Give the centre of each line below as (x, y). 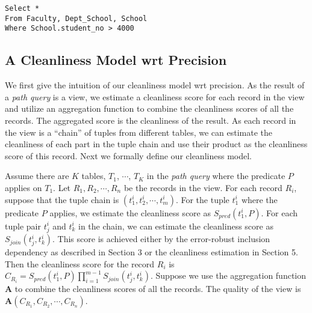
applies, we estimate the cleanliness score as (130, 212)
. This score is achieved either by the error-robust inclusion (161, 239)
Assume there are (37, 176)
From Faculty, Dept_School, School (76, 18)
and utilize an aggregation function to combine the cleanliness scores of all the (149, 108)
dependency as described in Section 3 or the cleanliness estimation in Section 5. (151, 252)
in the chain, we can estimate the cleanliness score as (176, 226)
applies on (23, 187)
